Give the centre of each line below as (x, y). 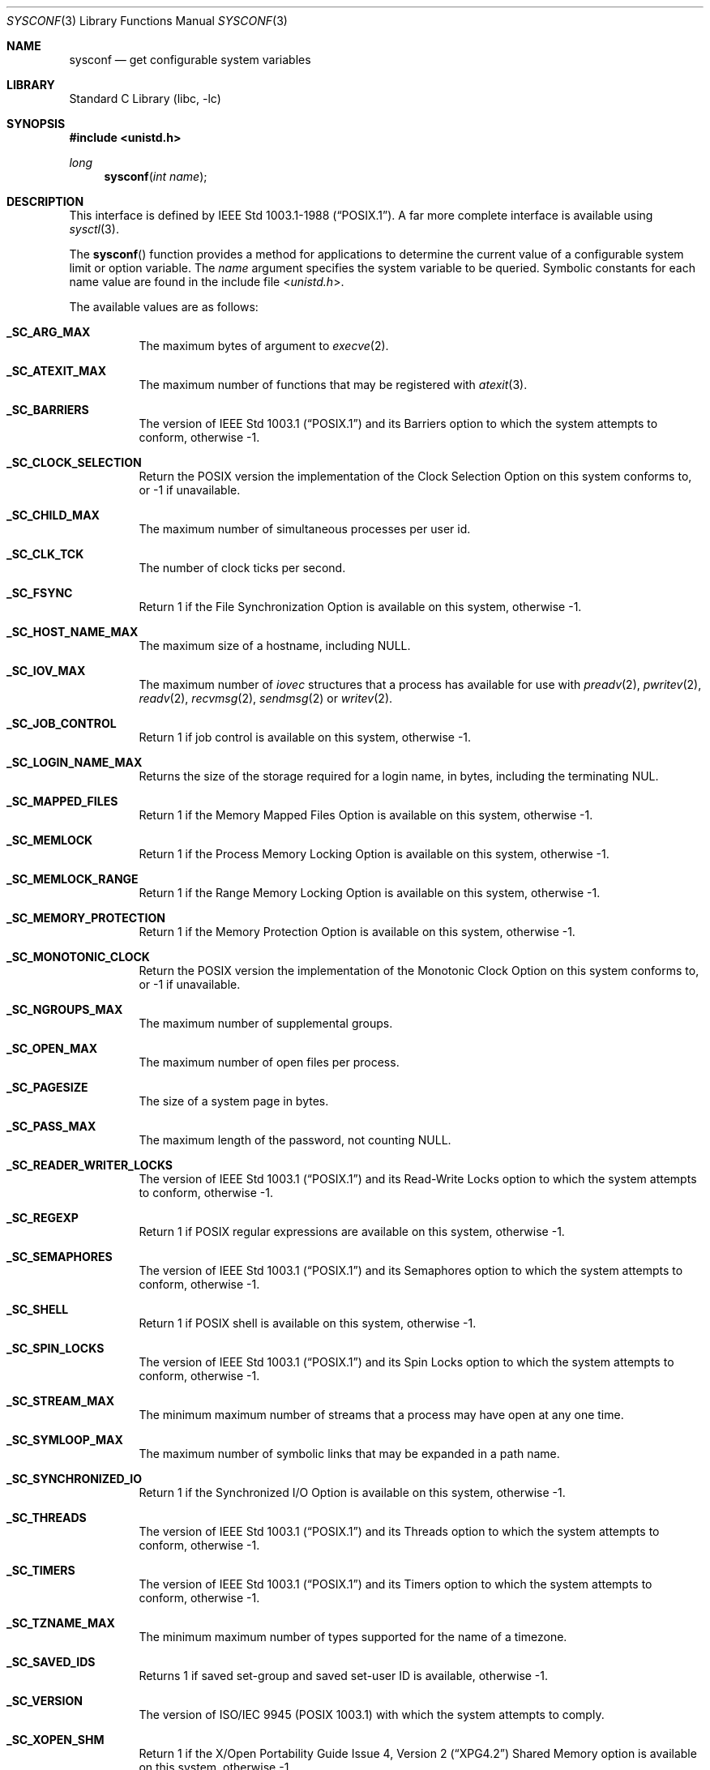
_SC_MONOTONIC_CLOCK (78, 957)
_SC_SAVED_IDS (51, 1662)
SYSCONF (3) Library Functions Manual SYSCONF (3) (147, 21)
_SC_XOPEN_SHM (56, 1740)
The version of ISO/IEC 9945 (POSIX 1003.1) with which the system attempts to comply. (372, 1714)
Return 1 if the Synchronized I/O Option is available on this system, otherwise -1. (352, 1492)
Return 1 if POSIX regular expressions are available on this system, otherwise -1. (352, 1231)
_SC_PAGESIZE (47, 1087)
